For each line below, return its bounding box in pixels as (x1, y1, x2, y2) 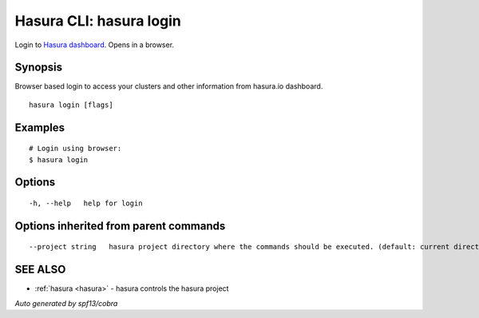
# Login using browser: (29, 144, 122, 153)
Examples (14, 121, 65, 134)
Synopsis (14, 61, 63, 74)
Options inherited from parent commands (14, 219, 226, 233)
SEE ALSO (14, 263, 66, 276)
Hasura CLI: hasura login (14, 12, 181, 30)
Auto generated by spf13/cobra (14, 298, 118, 308)
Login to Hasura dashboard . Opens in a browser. (14, 40, 175, 50)
